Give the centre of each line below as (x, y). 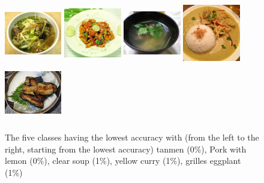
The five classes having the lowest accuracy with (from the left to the (132, 137)
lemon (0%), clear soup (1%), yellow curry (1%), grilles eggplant (123, 161)
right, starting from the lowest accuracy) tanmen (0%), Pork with (126, 149)
